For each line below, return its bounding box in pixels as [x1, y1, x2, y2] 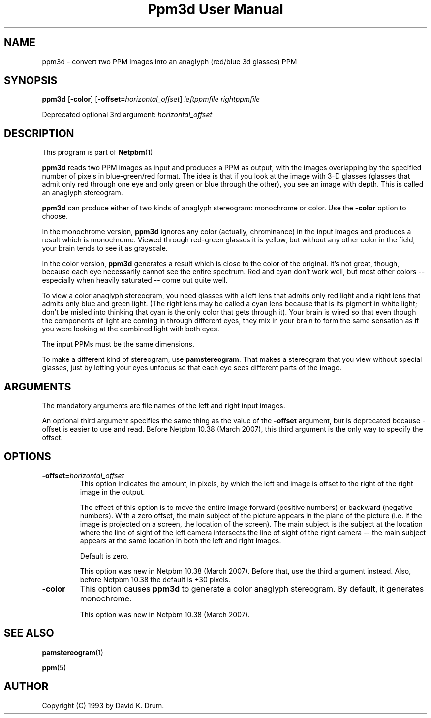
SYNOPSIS [4, 74, 58, 87]
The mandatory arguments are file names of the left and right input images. [42, 401, 285, 410]
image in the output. [80, 487, 145, 496]
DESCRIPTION [4, 127, 74, 140]
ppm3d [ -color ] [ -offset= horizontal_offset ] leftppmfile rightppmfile [42, 95, 260, 104]
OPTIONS [4, 450, 51, 463]
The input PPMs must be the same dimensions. [42, 340, 194, 349]
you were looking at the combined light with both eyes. [42, 325, 219, 333]
